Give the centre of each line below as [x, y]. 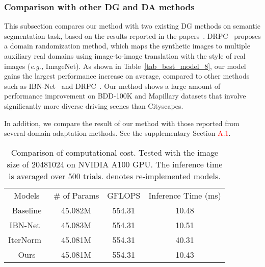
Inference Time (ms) [185, 195]
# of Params [76, 195]
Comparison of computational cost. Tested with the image [115, 152]
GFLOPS [124, 195]
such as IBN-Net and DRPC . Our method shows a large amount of [112, 86]
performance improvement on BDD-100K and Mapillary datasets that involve [125, 96]
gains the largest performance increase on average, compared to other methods [127, 76]
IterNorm [25, 239]
